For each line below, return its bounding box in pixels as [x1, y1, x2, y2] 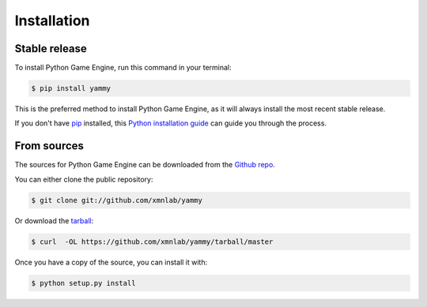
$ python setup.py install [31, 279, 136, 287]
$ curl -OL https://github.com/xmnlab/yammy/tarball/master [31, 237, 274, 246]
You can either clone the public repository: [14, 174, 153, 184]
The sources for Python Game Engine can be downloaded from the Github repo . [14, 160, 276, 170]
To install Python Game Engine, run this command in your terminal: [14, 63, 232, 73]
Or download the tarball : [14, 215, 94, 225]
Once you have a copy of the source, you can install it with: [14, 257, 208, 267]
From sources [14, 139, 85, 153]
